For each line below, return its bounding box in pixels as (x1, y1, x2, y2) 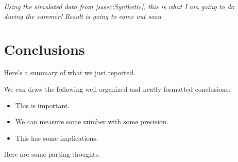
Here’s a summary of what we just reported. (4, 67, 136, 78)
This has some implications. (15, 132, 98, 143)
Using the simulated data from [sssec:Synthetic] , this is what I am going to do (4, 1, 235, 11)
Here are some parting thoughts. (4, 149, 100, 159)
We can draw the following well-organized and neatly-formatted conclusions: (4, 83, 231, 94)
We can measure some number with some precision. (15, 116, 169, 127)
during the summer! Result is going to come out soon (4, 11, 162, 21)
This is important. (15, 100, 70, 110)
